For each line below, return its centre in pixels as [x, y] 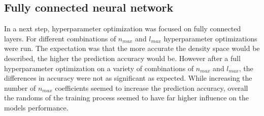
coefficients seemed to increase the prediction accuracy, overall [152, 88]
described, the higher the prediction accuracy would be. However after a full [122, 58]
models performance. [36, 107]
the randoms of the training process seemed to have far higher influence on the [126, 98]
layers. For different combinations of [60, 38]
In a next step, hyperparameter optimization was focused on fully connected [123, 28]
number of [20, 88]
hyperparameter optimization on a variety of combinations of [99, 68]
